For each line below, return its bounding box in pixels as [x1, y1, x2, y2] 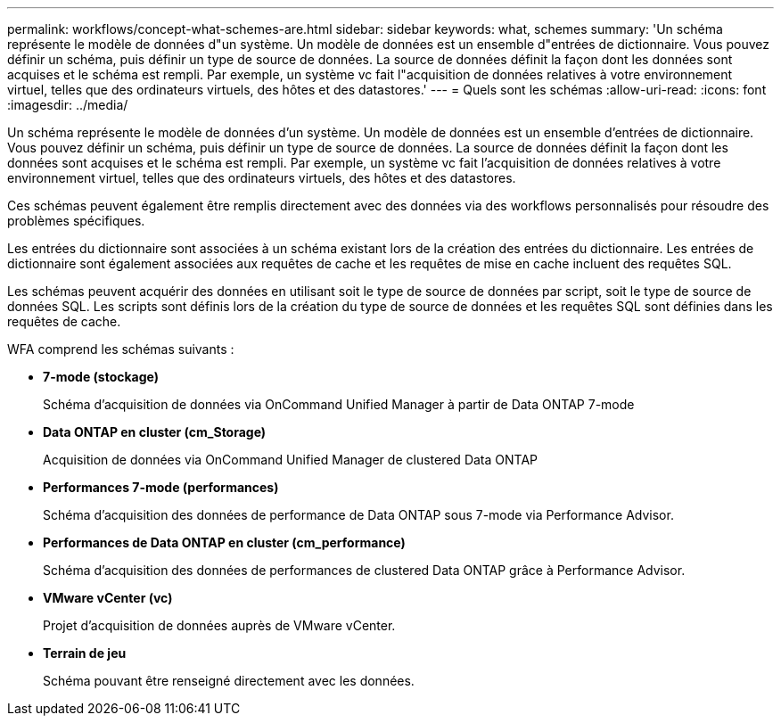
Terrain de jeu [43, 645, 127, 661]
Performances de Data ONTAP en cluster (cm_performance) [43, 535, 406, 550]
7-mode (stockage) [43, 369, 159, 384]
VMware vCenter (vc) [43, 590, 173, 605]
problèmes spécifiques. [7, 213, 145, 228]
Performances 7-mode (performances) [43, 480, 279, 495]
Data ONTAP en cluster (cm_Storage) [43, 424, 267, 440]
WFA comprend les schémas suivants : [7, 341, 234, 357]
